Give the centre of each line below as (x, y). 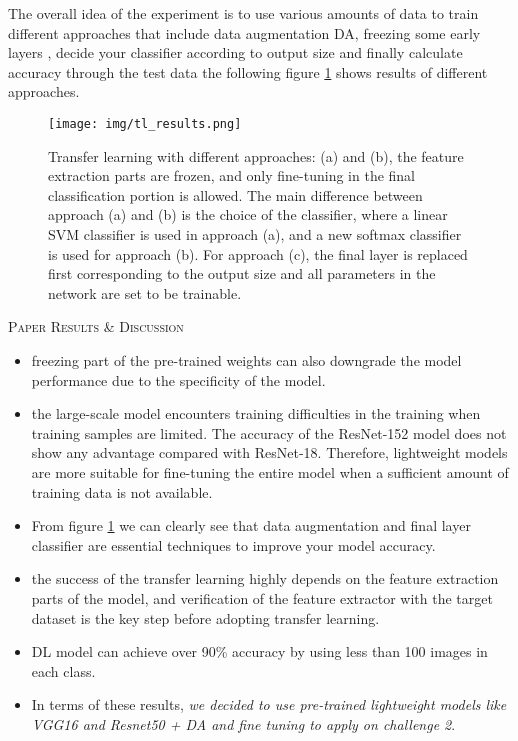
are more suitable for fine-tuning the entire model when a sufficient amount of (270, 471)
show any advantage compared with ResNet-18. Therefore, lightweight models (269, 452)
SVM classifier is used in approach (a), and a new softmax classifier (255, 234)
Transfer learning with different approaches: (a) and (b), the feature (256, 155)
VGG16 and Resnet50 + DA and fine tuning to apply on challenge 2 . (243, 723)
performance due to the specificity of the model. (178, 379)
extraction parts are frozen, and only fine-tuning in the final (232, 175)
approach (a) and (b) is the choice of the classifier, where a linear (248, 214)
